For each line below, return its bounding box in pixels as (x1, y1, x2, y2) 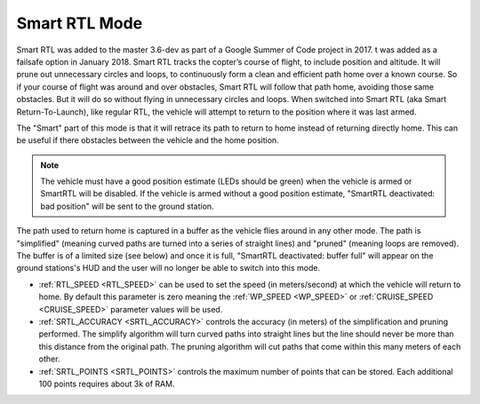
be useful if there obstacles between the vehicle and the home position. (16, 135, 279, 146)
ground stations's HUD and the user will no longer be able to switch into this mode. (16, 263, 320, 273)
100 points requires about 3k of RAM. (38, 378, 175, 389)
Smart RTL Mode (16, 13, 143, 33)
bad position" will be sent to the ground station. (40, 201, 214, 211)
